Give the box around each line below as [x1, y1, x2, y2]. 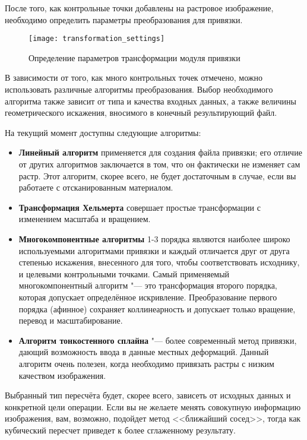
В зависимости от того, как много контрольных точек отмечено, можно [5, 71, 262, 84]
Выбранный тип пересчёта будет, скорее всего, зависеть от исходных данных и [5, 389, 291, 401]
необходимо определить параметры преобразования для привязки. [5, 13, 243, 26]
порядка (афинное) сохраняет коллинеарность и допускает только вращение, [18, 302, 296, 315]
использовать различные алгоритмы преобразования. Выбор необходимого [5, 83, 273, 96]
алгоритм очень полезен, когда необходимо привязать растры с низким [18, 357, 274, 369]
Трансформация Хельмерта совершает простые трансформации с [18, 201, 261, 213]
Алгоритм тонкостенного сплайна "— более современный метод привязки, [18, 334, 297, 346]
